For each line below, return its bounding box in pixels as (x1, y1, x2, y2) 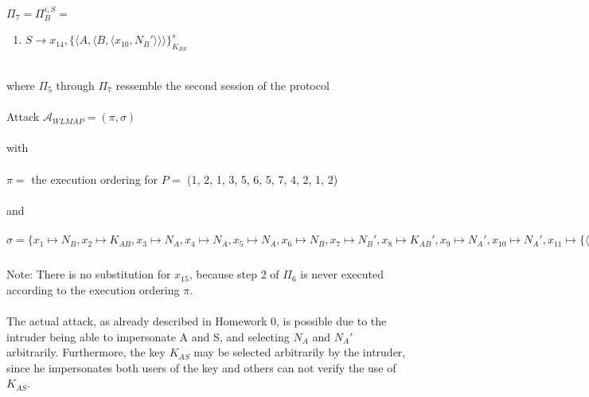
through (56, 77, 95, 94)
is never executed (300, 266, 384, 282)
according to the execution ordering (6, 281, 180, 298)
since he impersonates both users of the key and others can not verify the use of (6, 359, 396, 376)
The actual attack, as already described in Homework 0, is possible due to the (6, 313, 387, 329)
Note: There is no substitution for (6, 266, 171, 282)
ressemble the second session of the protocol (115, 77, 330, 94)
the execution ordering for (31, 170, 158, 187)
